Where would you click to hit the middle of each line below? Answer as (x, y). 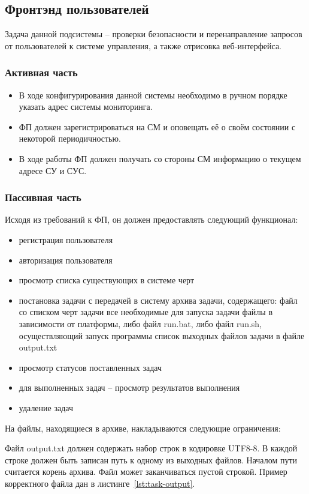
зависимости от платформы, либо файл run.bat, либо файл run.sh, (140, 323)
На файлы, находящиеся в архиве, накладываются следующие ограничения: (143, 428)
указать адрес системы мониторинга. (86, 107)
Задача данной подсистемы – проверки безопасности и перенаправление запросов (154, 34)
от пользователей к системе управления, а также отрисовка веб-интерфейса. (143, 45)
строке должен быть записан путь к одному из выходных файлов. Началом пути (151, 459)
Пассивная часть (43, 197)
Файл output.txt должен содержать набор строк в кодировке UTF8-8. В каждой (151, 448)
